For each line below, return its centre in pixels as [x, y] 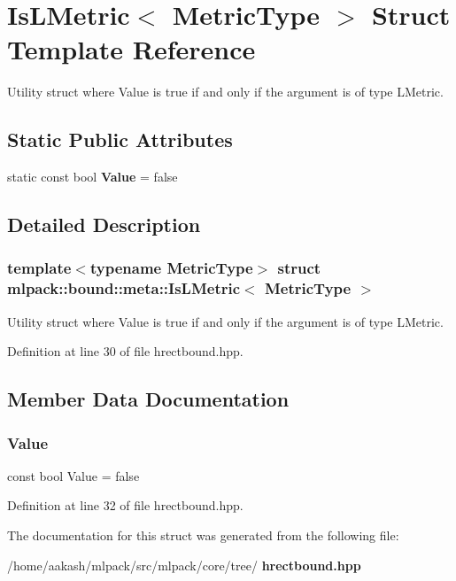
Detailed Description [104, 225]
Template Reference [131, 49]
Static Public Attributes [120, 139]
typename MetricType [171, 268]
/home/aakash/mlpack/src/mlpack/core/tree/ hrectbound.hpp [184, 565]
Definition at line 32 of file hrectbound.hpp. [125, 505]
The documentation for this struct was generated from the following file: [203, 535]
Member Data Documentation [148, 399]
